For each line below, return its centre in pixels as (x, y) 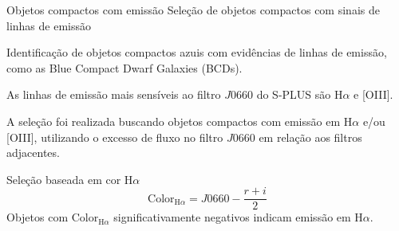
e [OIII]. (373, 94)
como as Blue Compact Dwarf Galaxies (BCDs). (124, 67)
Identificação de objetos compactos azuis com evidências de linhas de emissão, (197, 52)
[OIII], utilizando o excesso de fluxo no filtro (115, 137)
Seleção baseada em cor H (70, 179)
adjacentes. (33, 153)
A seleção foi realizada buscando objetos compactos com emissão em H (180, 121)
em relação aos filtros (310, 137)
